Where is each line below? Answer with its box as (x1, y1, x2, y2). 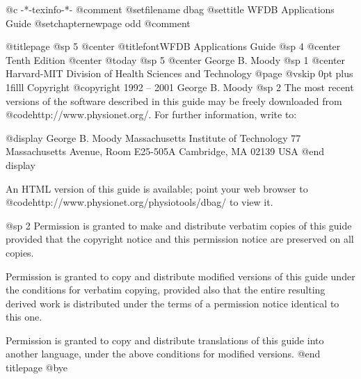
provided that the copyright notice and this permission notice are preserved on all (6, 232, 354, 246)
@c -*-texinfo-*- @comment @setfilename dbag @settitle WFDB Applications (6, 2, 335, 16)
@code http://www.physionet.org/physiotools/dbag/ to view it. (6, 195, 273, 209)
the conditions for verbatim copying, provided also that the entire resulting (6, 282, 326, 297)
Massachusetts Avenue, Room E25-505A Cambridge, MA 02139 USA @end (6, 144, 325, 159)
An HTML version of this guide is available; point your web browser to (6, 181, 308, 195)
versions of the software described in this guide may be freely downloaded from (6, 93, 342, 108)
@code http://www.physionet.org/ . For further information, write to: (6, 107, 297, 122)
